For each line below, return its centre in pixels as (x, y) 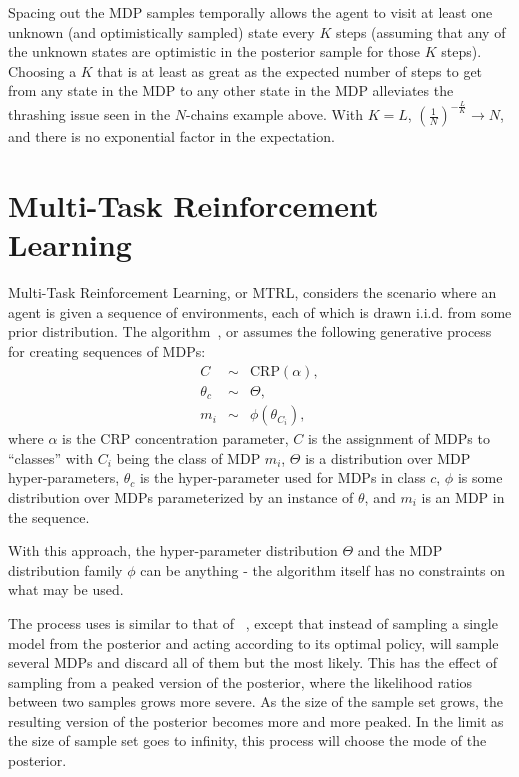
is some (480, 477)
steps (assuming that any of (420, 31)
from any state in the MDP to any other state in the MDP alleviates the (231, 90)
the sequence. (49, 516)
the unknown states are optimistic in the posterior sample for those (214, 51)
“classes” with (50, 457)
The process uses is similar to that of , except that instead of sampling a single (253, 622)
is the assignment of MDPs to (398, 438)
